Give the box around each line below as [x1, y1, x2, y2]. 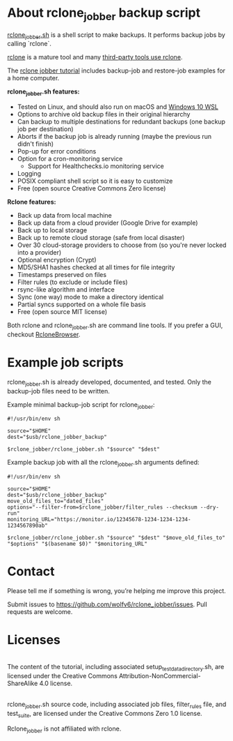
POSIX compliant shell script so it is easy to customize [17, 177, 173, 186]
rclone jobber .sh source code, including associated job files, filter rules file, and [7, 700, 227, 710]
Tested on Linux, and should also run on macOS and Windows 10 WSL [17, 103, 219, 111]
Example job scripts [7, 354, 124, 370]
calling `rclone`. [7, 40, 52, 48]
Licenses [7, 632, 61, 648]
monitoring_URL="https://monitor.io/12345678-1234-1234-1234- [7, 516, 191, 523]
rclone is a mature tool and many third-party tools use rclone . [7, 53, 183, 61]
